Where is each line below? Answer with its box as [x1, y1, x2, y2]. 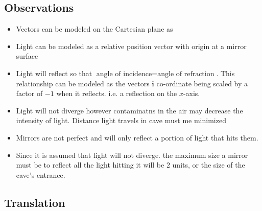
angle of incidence [96, 70, 152, 78]
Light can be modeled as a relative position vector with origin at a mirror [16, 40, 247, 51]
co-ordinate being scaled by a [156, 78, 248, 88]
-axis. [183, 88, 200, 99]
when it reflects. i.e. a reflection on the [56, 88, 177, 99]
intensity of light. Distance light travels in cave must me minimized [16, 115, 226, 126]
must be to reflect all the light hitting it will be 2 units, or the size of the [16, 159, 245, 170]
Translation [4, 194, 65, 210]
